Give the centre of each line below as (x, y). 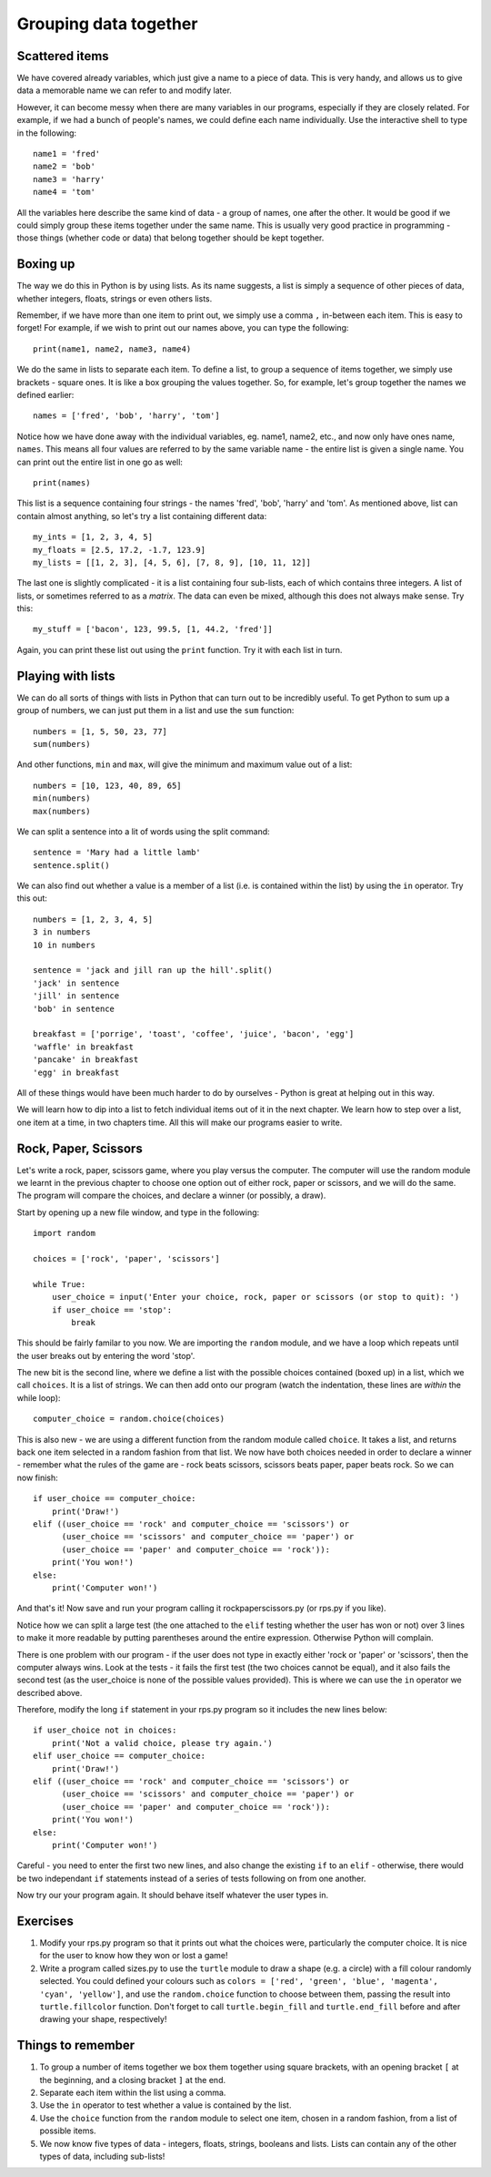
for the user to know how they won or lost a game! (134, 1956)
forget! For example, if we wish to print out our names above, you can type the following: (183, 328)
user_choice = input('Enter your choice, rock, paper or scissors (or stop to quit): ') (256, 1297)
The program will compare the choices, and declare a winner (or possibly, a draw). (171, 1196)
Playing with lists (66, 675)
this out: (32, 898)
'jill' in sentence (76, 996)
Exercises (45, 1921)
